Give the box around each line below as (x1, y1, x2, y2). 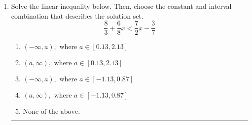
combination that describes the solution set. (11, 10, 144, 21)
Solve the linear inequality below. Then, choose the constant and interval (11, 1, 232, 11)
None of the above (23, 108, 78, 116)
